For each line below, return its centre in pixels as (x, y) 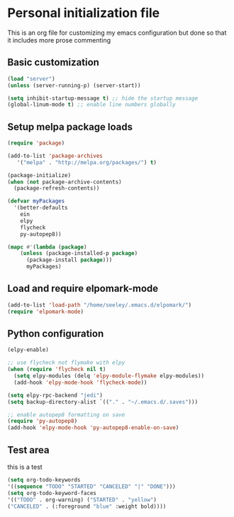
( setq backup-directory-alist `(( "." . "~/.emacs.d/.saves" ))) (103, 402)
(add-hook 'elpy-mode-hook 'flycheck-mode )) (80, 382)
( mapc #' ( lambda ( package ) (47, 247)
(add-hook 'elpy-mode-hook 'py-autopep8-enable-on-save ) (93, 428)
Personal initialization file (84, 13)
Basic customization (53, 63)
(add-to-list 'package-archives (55, 156)
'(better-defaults (41, 208)
